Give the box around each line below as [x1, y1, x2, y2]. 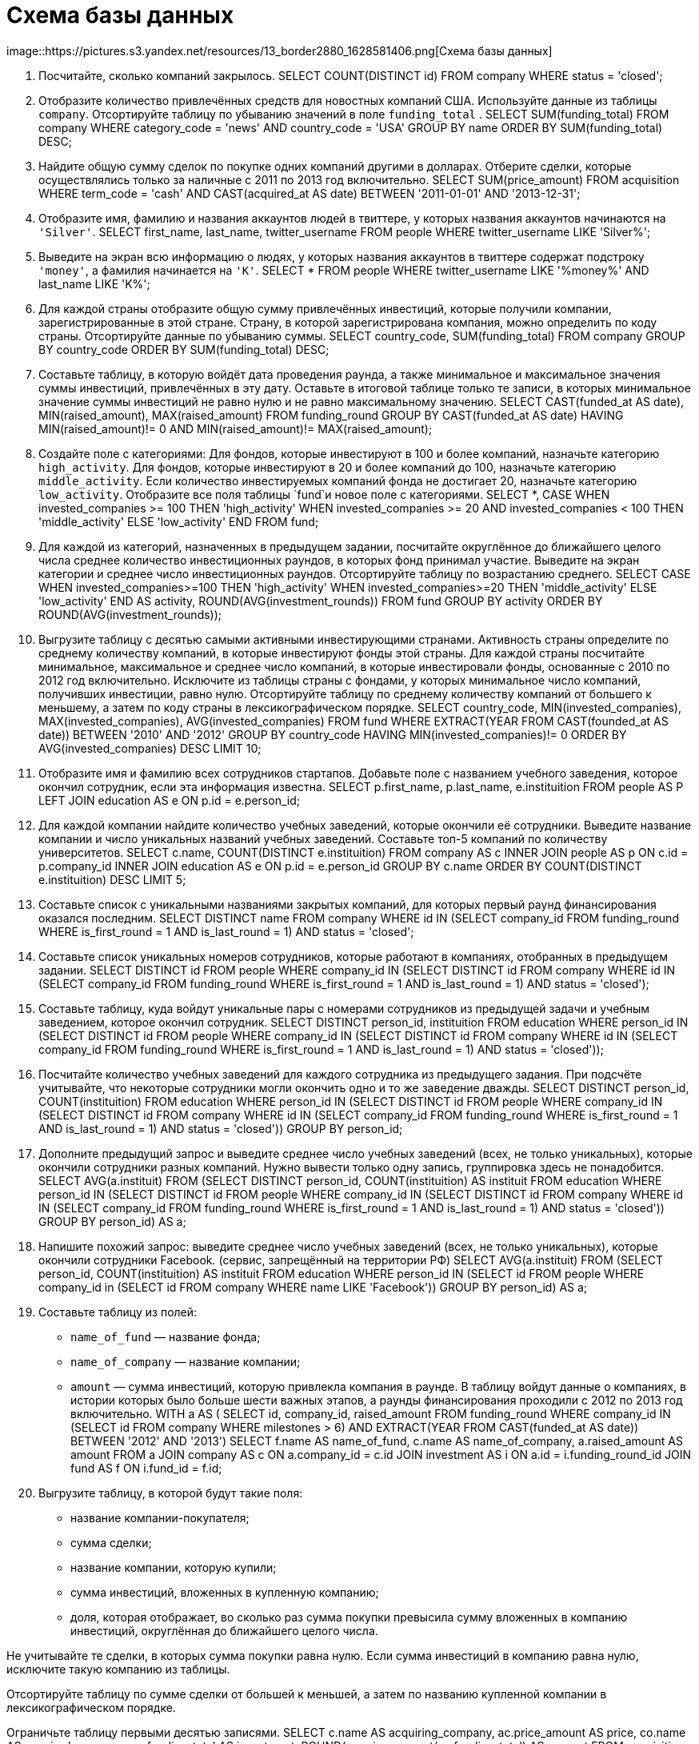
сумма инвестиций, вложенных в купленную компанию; [70, 1585, 379, 1599]
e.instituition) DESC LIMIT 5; [38, 872, 186, 886]
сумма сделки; [70, 1535, 152, 1549]
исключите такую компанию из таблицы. [6, 1662, 230, 1676]
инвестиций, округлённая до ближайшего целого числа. [70, 1623, 378, 1638]
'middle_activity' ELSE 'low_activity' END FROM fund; [38, 514, 319, 528]
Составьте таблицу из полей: [38, 1304, 198, 1319]
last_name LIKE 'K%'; [38, 276, 150, 291]
